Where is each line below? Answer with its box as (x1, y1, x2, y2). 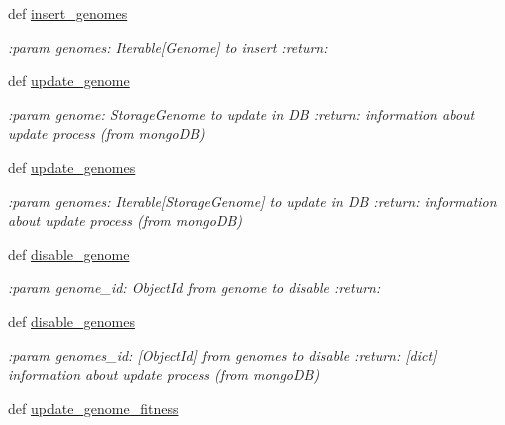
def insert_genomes (8, 3, 128, 23)
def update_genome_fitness (8, 397, 179, 418)
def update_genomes (8, 156, 136, 177)
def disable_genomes (8, 310, 135, 331)
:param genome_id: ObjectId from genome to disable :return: (8, 277, 381, 298)
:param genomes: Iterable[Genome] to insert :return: (8, 36, 328, 57)
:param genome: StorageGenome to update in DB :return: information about (8, 103, 475, 124)
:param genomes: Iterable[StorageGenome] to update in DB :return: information (8, 190, 497, 211)
